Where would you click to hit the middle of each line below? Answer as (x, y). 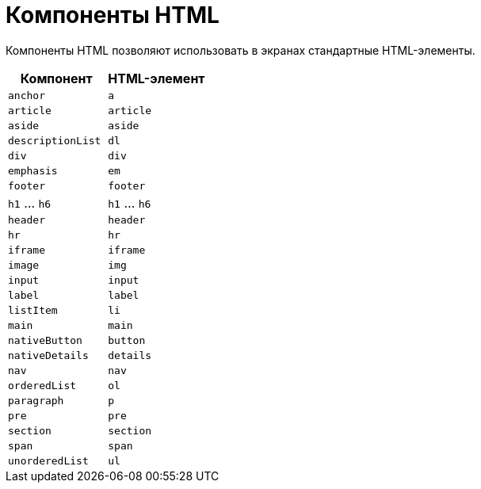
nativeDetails (48, 355)
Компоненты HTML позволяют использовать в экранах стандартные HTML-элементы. (240, 50)
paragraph (36, 400)
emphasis (33, 170)
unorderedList (48, 460)
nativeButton (45, 340)
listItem (33, 310)
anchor (27, 95)
